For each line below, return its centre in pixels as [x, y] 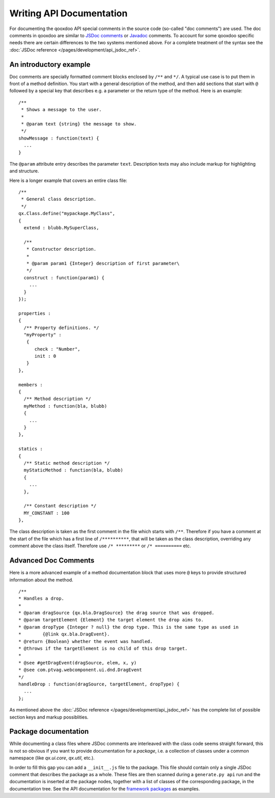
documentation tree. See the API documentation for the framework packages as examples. [105, 789]
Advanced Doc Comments [52, 561]
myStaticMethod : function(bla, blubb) [73, 470]
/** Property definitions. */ [61, 328]
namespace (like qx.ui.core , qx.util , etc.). [52, 758]
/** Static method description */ [67, 463]
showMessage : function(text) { [59, 138]
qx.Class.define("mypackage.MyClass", [67, 214]
